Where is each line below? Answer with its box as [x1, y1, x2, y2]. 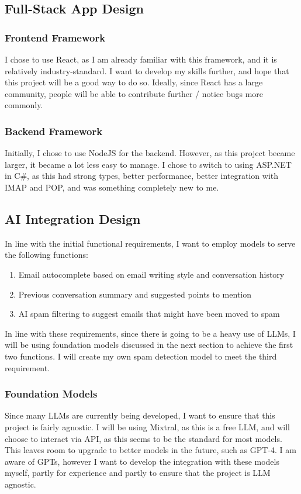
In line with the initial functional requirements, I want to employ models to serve [5, 237, 296, 249]
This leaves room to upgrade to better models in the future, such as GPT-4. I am [5, 444, 296, 456]
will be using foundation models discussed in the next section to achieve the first [5, 338, 293, 351]
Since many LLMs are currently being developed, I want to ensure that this [5, 409, 275, 422]
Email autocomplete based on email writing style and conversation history [18, 268, 285, 280]
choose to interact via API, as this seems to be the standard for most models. [5, 432, 282, 444]
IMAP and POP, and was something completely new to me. [5, 181, 219, 193]
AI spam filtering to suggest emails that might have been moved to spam [18, 308, 280, 320]
